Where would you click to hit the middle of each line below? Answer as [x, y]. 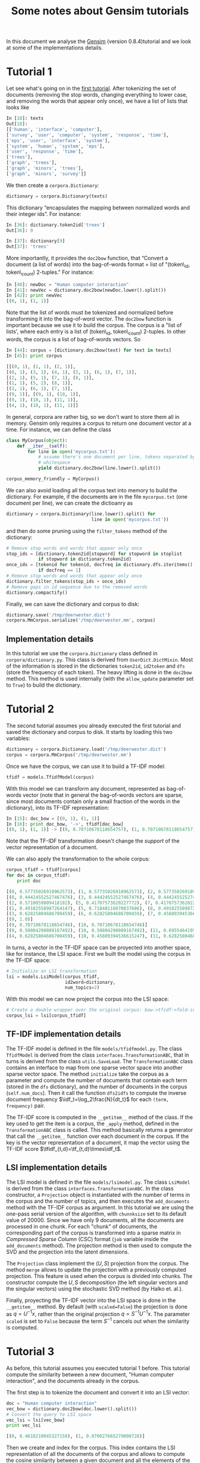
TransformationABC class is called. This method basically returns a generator [100, 1129]
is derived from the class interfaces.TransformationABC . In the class [90, 1188]
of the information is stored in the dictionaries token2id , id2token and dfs [96, 666]
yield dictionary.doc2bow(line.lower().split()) [99, 468]
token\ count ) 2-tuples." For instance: [50, 273]
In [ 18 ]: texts [25, 118]
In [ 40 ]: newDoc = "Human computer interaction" [68, 285]
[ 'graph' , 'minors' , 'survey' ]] [46, 174]
